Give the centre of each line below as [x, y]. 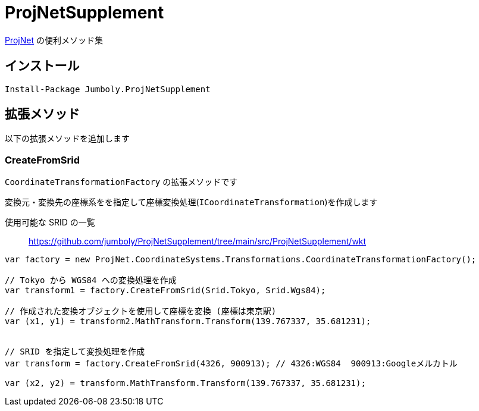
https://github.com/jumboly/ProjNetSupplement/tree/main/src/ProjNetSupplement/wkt [198, 241]
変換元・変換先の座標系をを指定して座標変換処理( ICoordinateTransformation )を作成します [191, 202]
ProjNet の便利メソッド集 [54, 40]
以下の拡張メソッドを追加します [67, 139]
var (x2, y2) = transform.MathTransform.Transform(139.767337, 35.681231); [185, 383]
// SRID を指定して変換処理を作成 [75, 352]
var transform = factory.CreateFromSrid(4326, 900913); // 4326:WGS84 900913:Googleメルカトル [231, 364]
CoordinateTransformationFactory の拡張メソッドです [121, 182]
